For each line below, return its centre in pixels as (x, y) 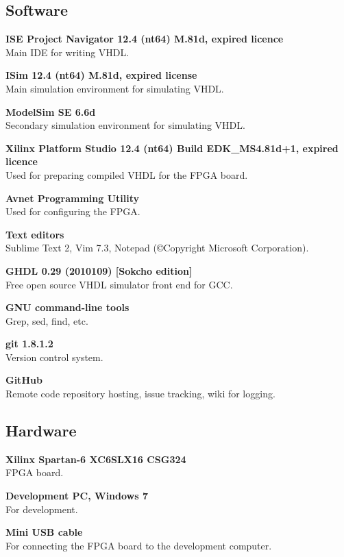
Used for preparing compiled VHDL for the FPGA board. (127, 174)
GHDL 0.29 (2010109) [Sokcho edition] (99, 270)
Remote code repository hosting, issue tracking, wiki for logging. (140, 394)
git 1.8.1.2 (29, 344)
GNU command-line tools (67, 307)
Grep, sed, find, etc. (47, 320)
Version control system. (54, 357)
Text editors (35, 234)
